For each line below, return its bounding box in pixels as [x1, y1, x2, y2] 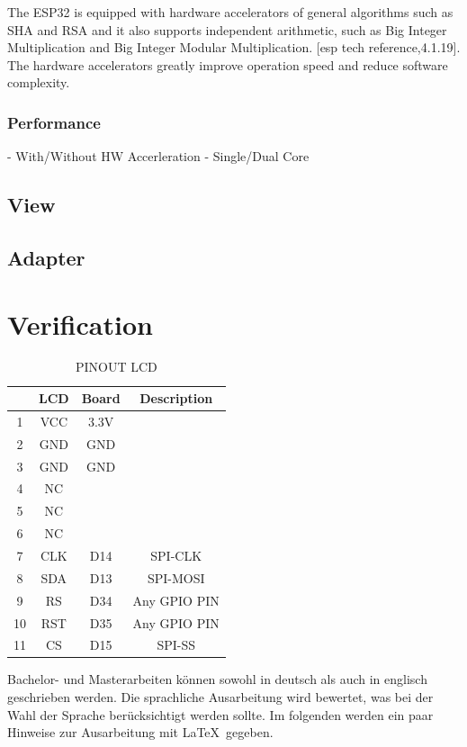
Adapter [7, 243, 85, 271]
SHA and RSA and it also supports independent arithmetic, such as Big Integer [7, 20, 447, 39]
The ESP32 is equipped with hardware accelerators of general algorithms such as [7, 3, 454, 21]
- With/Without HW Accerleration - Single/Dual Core [7, 147, 310, 166]
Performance [7, 111, 101, 133]
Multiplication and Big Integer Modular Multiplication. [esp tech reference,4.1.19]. [7, 38, 461, 57]
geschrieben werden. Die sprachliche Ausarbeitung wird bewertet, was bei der [7, 688, 434, 706]
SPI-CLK [150, 545, 202, 564]
